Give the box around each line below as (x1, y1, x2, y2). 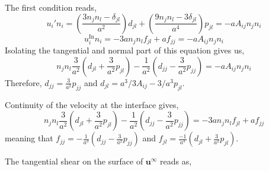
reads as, (160, 155, 192, 167)
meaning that (5, 132, 53, 144)
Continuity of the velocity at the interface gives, (5, 98, 179, 110)
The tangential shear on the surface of (5, 155, 143, 167)
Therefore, (5, 76, 42, 88)
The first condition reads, (5, 1, 97, 13)
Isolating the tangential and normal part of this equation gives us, (5, 44, 245, 56)
